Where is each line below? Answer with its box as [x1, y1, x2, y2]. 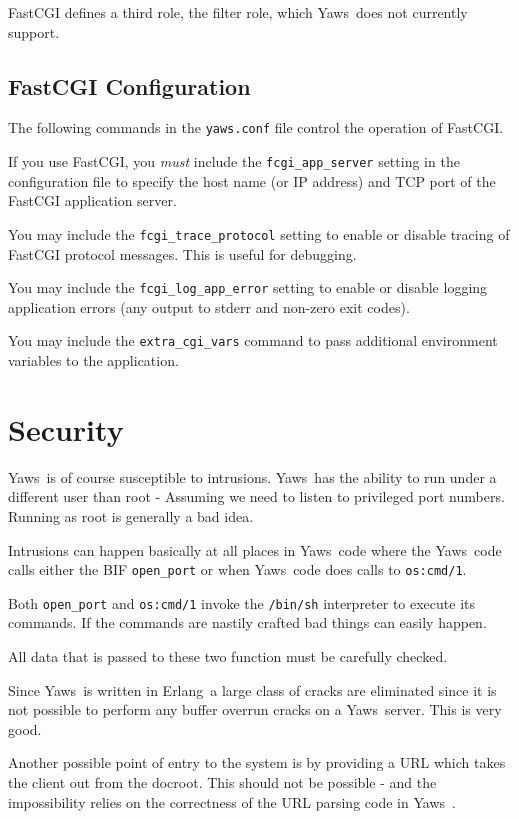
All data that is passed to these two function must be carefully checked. [8, 646, 448, 667]
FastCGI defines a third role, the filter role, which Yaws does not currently [8, 2, 468, 22]
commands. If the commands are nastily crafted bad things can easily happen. [8, 612, 487, 633]
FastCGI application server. [8, 190, 177, 211]
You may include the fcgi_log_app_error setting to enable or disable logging [8, 277, 488, 298]
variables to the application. [8, 350, 179, 371]
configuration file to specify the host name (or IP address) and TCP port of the [8, 170, 496, 191]
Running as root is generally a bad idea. [8, 505, 254, 526]
